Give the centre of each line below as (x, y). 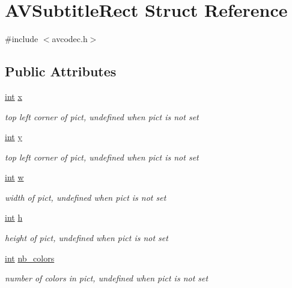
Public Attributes (61, 71)
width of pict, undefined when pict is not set (86, 197)
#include (22, 39)
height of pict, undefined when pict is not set (87, 238)
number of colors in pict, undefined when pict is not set (107, 278)
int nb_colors (30, 258)
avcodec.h (70, 39)
